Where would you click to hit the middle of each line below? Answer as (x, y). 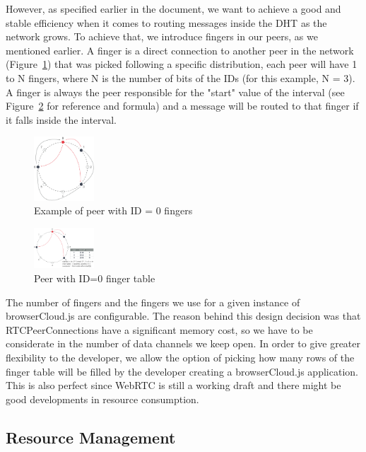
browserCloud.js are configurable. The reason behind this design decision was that (183, 316)
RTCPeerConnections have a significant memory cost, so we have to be (159, 329)
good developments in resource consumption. (102, 399)
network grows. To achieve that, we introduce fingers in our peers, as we (162, 36)
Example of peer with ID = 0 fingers (113, 210)
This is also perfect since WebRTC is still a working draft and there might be (173, 385)
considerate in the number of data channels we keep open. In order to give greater (183, 343)
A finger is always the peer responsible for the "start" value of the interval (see (175, 92)
